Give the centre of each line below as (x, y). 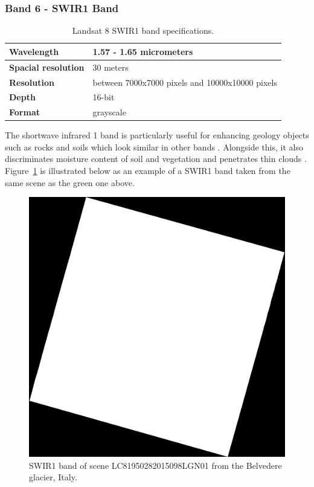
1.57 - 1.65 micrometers (143, 51)
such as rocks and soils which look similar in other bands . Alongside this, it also (154, 147)
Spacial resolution (47, 67)
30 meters (111, 67)
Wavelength (34, 51)
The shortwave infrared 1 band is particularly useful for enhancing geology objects (157, 135)
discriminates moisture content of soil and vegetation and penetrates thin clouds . (156, 159)
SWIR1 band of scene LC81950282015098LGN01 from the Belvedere (155, 465)
